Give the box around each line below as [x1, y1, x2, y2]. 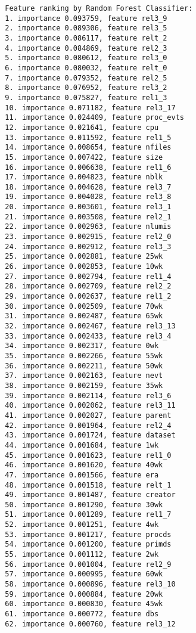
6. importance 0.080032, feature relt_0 [5, 63, 167, 72]
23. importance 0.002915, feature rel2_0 [5, 232, 172, 241]
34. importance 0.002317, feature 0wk [5, 342, 159, 350]
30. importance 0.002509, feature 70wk [5, 302, 163, 311]
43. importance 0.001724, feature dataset [5, 431, 176, 440]
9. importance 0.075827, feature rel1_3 [5, 93, 167, 102]
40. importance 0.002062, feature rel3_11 [5, 401, 176, 410]
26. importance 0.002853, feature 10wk [5, 262, 163, 271]
